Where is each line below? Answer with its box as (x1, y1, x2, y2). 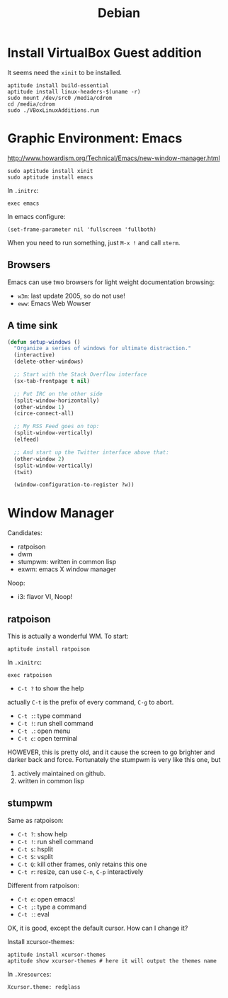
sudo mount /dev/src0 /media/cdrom (7, 94, 113, 101)
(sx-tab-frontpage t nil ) (13, 377, 91, 384)
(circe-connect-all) (13, 410, 74, 417)
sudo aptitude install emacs (7, 174, 93, 181)
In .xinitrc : (7, 658, 42, 666)
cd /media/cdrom (7, 101, 55, 108)
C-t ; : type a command (17, 902, 87, 911)
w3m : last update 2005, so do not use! (17, 291, 126, 300)
